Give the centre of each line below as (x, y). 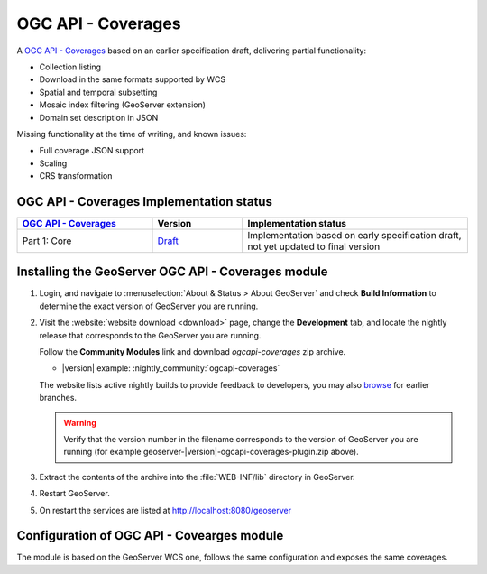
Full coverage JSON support (92, 151)
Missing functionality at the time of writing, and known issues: (132, 134)
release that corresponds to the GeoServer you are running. (150, 335)
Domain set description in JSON (99, 117)
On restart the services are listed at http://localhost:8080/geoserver (165, 510)
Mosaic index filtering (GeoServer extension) (123, 105)
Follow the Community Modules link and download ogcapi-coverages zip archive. (193, 352)
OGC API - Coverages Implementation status (144, 202)
